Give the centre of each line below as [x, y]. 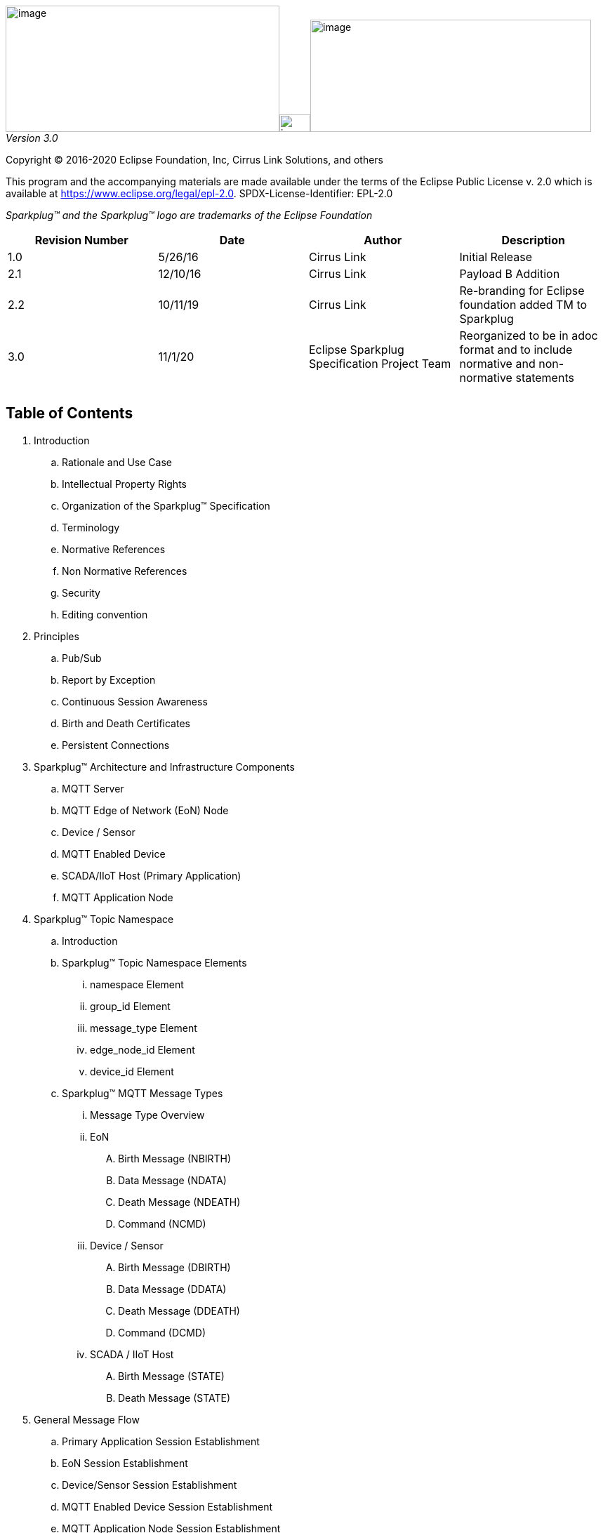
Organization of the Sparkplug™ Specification [166, 505]
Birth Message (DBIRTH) [174, 1267]
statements [545, 378]
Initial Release [496, 257]
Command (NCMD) [162, 1223]
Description [533, 240]
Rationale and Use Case [117, 462]
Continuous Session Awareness [135, 701]
